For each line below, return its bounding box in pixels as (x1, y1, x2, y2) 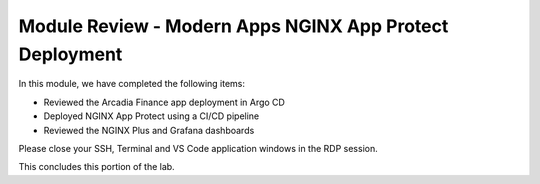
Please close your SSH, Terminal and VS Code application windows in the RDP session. (18, 142, 379, 154)
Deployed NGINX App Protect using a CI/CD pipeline (43, 110, 260, 122)
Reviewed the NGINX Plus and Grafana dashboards (43, 124, 255, 136)
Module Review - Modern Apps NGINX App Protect (18, 15, 449, 37)
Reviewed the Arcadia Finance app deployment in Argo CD (43, 96, 285, 108)
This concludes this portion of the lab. (18, 161, 175, 173)
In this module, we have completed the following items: (18, 78, 245, 90)
